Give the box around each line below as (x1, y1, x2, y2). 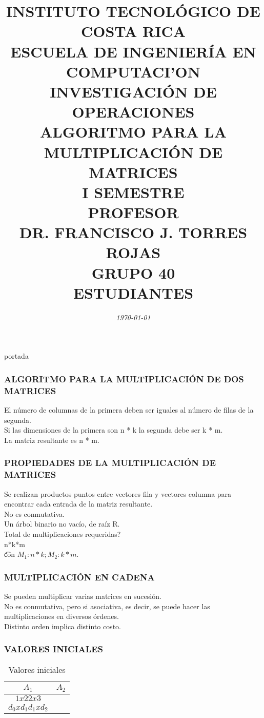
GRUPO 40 (91, 262, 175, 283)
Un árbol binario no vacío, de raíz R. (4, 518, 120, 529)
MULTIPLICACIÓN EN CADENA (4, 570, 155, 583)
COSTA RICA (80, 21, 186, 42)
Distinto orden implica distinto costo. (4, 620, 121, 631)
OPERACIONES (72, 101, 195, 122)
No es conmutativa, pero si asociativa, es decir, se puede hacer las (4, 600, 210, 611)
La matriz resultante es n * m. (4, 434, 99, 445)
